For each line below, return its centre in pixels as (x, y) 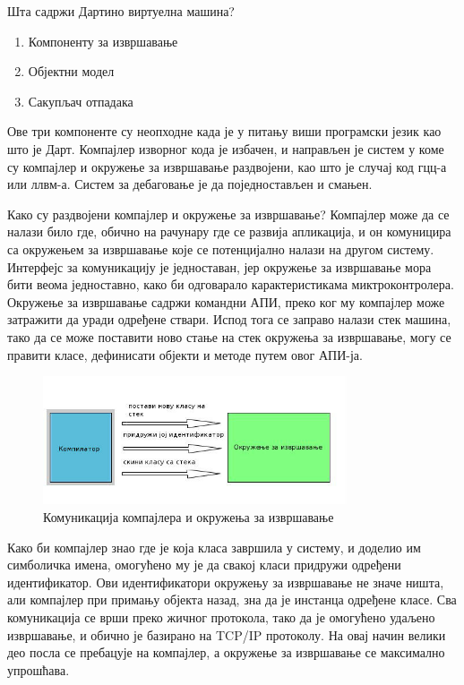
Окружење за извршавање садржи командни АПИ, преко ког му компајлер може (226, 301)
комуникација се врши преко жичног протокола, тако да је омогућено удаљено (221, 617)
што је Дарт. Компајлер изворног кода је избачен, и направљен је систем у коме (226, 148)
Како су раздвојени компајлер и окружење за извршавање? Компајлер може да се (228, 214)
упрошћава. (39, 669)
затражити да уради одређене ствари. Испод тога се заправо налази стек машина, (229, 319)
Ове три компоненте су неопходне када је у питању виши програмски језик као (224, 131)
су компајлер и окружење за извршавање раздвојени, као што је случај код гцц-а (227, 166)
